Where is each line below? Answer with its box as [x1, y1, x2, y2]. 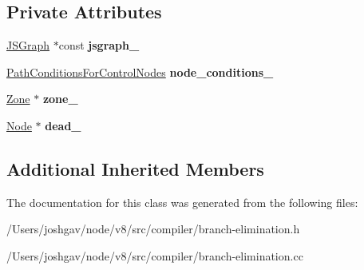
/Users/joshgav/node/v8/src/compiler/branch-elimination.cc [6, 247, 303, 264]
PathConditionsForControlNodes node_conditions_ [6, 63, 274, 80]
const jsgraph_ [58, 37, 140, 54]
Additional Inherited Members [6, 156, 264, 181]
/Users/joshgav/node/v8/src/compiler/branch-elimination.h [6, 220, 300, 237]
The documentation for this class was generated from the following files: [6, 193, 358, 210]
